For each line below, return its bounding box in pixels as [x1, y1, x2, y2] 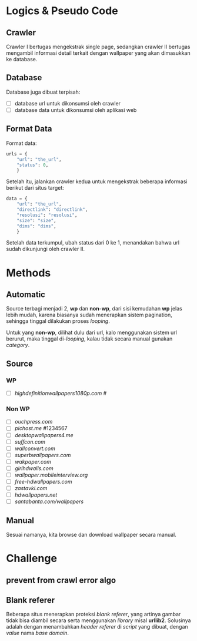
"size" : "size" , [16, 217, 57, 223]
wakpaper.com [14, 458, 52, 465]
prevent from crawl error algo [6, 575, 116, 585]
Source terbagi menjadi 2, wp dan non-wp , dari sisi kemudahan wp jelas [6, 305, 182, 312]
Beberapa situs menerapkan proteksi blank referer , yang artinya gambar [6, 611, 181, 618]
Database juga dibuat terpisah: [6, 88, 81, 95]
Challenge [6, 552, 58, 565]
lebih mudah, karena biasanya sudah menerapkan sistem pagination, [6, 311, 172, 319]
